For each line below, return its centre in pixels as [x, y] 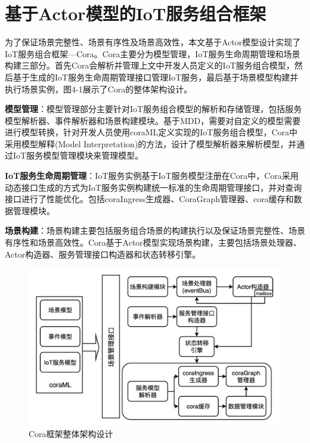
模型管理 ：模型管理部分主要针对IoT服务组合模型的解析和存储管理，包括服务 [154, 109]
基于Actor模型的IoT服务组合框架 [136, 13]
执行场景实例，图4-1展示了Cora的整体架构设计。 [99, 89]
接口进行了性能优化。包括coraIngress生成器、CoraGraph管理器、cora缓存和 [149, 199]
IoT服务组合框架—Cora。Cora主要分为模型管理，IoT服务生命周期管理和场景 [153, 53]
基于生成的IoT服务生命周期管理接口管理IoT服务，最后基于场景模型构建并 [156, 77]
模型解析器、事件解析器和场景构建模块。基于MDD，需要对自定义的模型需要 [153, 120]
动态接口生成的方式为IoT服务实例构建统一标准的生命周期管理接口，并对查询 [154, 187]
